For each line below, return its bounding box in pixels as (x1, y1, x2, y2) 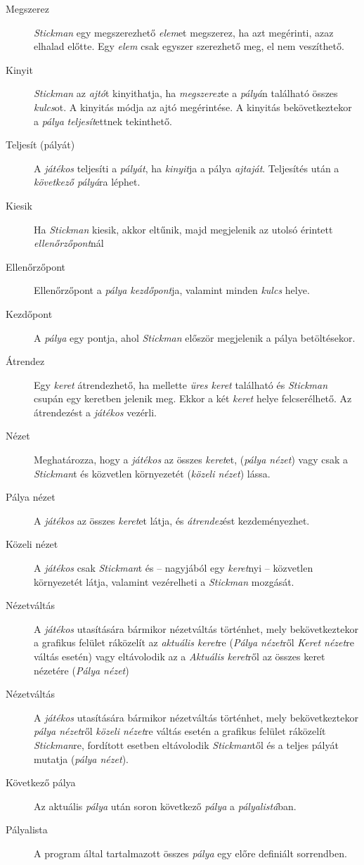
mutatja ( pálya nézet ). (34, 751, 129, 766)
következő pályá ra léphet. (34, 174, 141, 189)
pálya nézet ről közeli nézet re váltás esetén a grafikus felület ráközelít (34, 724, 326, 738)
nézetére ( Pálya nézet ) (34, 662, 129, 677)
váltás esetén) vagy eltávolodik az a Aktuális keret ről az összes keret (34, 649, 325, 663)
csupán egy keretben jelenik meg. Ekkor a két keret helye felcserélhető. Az (34, 391, 352, 406)
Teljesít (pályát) (6, 137, 75, 152)
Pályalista (6, 822, 48, 837)
